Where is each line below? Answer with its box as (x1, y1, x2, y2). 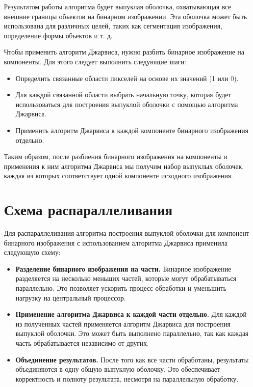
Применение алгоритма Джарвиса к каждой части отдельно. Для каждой (15, 309, 247, 319)
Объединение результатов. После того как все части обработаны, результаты (15, 354, 249, 364)
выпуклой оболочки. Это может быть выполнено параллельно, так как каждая (15, 328, 249, 338)
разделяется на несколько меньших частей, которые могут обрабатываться (15, 273, 237, 283)
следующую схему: (4, 247, 61, 257)
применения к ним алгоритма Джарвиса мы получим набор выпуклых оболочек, (4, 161, 244, 171)
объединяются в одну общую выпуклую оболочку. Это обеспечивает (15, 364, 221, 374)
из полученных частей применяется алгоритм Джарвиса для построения (15, 318, 230, 329)
